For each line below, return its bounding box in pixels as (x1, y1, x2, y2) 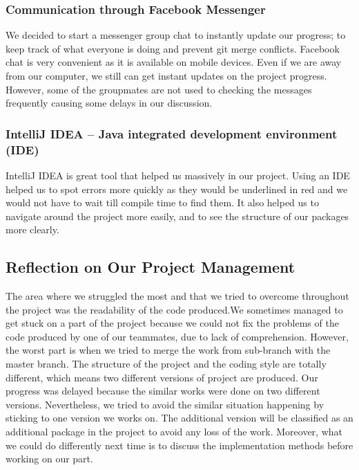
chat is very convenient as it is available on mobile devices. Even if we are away (6, 55, 342, 69)
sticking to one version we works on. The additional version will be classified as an (6, 410, 353, 425)
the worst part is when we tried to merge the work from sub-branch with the (6, 343, 331, 357)
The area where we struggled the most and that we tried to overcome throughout (6, 289, 349, 303)
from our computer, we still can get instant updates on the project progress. (6, 69, 327, 82)
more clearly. (6, 222, 59, 237)
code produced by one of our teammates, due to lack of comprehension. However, (6, 329, 349, 343)
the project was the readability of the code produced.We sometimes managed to (6, 302, 343, 316)
